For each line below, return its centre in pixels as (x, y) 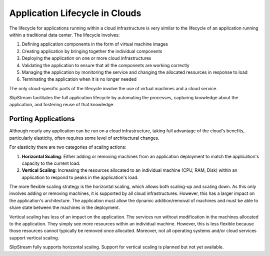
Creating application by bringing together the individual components (92, 51)
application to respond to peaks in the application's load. (80, 177)
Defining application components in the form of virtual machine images (95, 44)
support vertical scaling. (34, 237)
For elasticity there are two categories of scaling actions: (68, 147)
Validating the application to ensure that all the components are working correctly (105, 65)
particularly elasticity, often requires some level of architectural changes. (84, 138)
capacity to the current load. (51, 163)
